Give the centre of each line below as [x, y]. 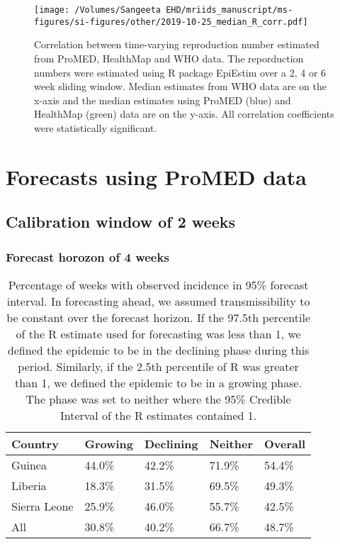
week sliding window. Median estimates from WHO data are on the [180, 86]
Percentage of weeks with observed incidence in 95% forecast [158, 284]
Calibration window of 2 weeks [121, 222]
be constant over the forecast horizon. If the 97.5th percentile [158, 317]
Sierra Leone [42, 506]
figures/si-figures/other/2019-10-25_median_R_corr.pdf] [171, 22]
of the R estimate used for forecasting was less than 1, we [158, 333]
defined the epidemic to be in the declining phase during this [158, 350]
